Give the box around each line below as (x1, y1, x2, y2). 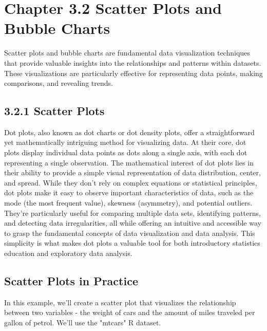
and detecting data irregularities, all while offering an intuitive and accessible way (4, 217, 261, 228)
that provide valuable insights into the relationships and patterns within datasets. (4, 57, 261, 68)
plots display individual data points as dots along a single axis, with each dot (4, 147, 247, 158)
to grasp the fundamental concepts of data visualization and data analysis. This (4, 227, 255, 238)
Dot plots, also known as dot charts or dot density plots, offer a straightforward (4, 126, 255, 137)
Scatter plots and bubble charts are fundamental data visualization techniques (4, 47, 250, 58)
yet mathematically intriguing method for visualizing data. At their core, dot (4, 137, 246, 148)
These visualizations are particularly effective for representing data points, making (4, 67, 263, 78)
